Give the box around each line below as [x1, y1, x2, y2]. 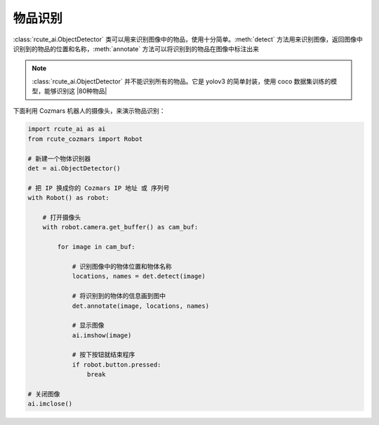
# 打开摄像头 [42, 214, 81, 221]
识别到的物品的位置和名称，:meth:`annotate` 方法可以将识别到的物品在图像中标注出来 [13, 44, 260, 53]
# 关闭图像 [27, 390, 60, 398]
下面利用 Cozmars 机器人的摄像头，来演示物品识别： [13, 106, 166, 115]
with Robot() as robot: [27, 194, 110, 202]
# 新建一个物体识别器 [27, 154, 91, 163]
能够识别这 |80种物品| [44, 87, 107, 95]
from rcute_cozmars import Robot [27, 135, 143, 143]
